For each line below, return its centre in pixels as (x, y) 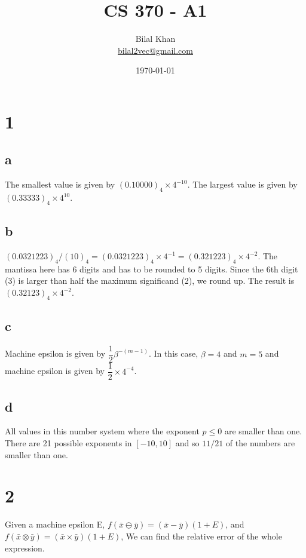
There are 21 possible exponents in (68, 443)
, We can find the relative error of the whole (201, 536)
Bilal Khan (155, 39)
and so (187, 443)
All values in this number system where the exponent (102, 431)
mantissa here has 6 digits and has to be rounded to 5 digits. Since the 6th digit (152, 269)
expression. (25, 548)
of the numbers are (260, 443)
